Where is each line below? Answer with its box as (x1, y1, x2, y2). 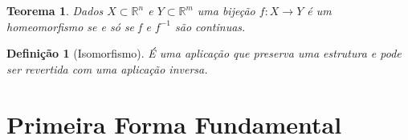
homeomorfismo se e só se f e (6, 18, 151, 34)
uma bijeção (197, 2, 255, 18)
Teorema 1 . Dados (6, 2, 104, 18)
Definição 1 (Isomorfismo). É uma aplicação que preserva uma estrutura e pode (6, 45, 402, 62)
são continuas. (175, 18, 246, 34)
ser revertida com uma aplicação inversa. (6, 60, 208, 77)
